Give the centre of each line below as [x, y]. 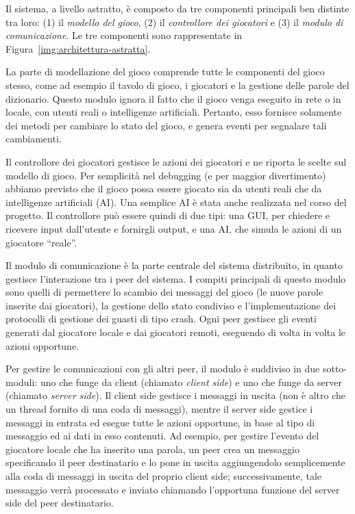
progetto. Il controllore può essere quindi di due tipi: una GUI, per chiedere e [168, 215]
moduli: [22, 382]
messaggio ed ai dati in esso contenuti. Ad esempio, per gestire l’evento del [162, 436]
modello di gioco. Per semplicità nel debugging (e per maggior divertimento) [166, 175]
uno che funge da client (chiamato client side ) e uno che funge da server [191, 382]
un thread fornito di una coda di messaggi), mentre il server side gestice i [159, 409]
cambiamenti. [34, 139]
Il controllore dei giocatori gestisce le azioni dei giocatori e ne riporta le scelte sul [176, 161]
